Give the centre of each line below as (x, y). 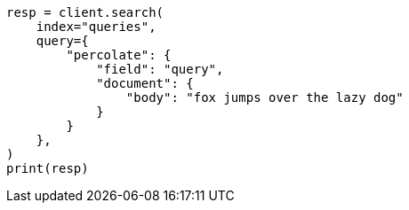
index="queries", (96, 27)
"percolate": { (119, 55)
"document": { (145, 83)
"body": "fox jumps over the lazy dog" (265, 97)
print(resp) (48, 168)
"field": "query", (160, 69)
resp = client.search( (85, 12)
